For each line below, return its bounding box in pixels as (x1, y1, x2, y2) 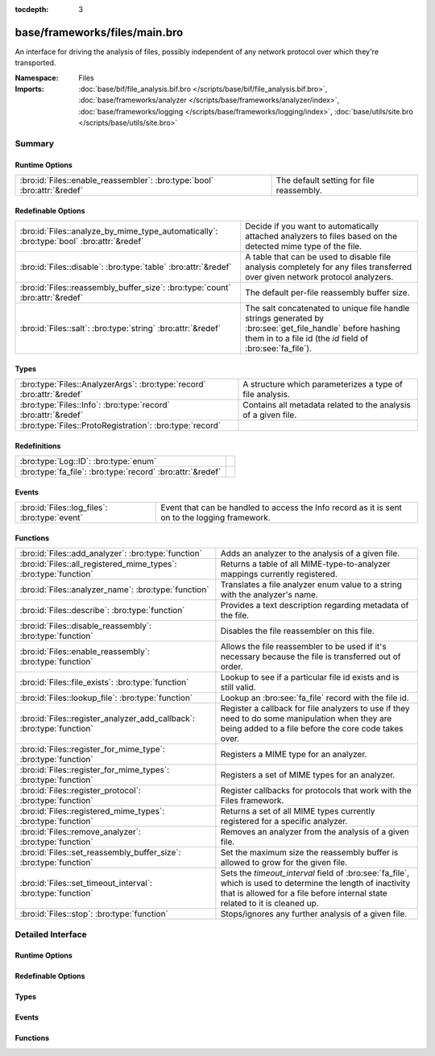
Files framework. (220, 795, 284, 806)
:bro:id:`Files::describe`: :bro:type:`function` (19, 605, 185, 616)
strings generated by (245, 313, 325, 324)
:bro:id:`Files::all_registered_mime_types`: (19, 558, 177, 569)
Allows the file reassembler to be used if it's (220, 641, 387, 652)
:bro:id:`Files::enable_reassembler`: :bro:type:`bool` (19, 175, 213, 186)
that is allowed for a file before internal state (220, 888, 388, 899)
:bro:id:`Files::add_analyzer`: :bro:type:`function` (19, 548, 203, 559)
